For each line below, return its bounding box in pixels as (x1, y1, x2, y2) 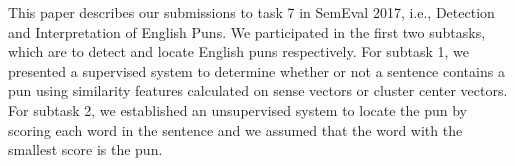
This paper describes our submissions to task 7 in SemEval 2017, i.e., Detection (8, 2, 495, 22)
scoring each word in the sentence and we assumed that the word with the (8, 119, 463, 140)
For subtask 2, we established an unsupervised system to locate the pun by (8, 99, 467, 120)
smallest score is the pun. (8, 139, 163, 160)
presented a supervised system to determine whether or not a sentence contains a (8, 60, 505, 81)
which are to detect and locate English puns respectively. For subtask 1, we (8, 41, 469, 62)
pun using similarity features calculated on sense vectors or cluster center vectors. (8, 80, 508, 101)
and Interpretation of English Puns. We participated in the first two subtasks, (8, 21, 486, 42)
